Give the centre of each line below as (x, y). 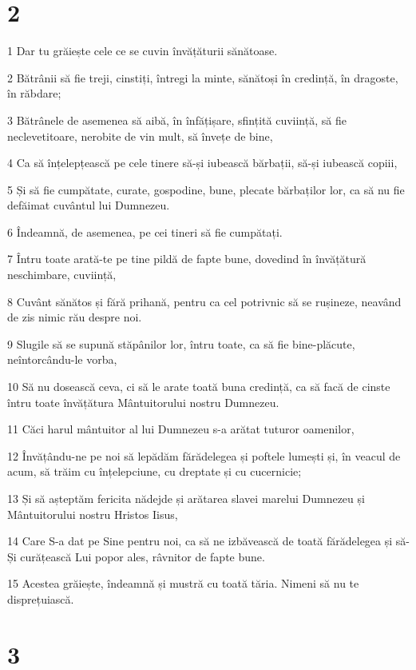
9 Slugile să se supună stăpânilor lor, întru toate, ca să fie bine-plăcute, (181, 343)
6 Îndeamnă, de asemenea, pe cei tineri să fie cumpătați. (145, 231)
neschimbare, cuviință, (62, 275)
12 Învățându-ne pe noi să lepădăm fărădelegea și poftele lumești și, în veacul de (204, 455)
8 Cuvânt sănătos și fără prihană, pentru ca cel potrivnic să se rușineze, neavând (204, 301)
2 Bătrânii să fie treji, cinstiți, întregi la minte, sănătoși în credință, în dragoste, (203, 77)
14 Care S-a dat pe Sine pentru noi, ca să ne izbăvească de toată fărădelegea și (200, 541)
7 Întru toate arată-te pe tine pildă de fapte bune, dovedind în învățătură (187, 259)
